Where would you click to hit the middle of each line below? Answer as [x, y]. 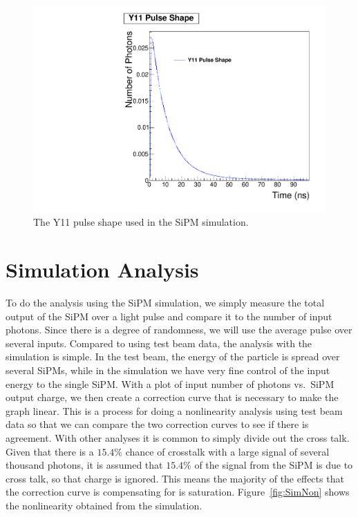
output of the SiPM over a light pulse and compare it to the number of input [169, 316]
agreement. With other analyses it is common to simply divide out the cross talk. [178, 437]
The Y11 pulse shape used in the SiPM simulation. [141, 222]
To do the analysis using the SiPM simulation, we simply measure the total [165, 302]
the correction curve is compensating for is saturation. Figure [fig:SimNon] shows [178, 492]
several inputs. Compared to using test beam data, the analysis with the [159, 343]
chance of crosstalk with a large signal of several [227, 451]
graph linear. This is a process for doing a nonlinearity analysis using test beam [174, 410]
